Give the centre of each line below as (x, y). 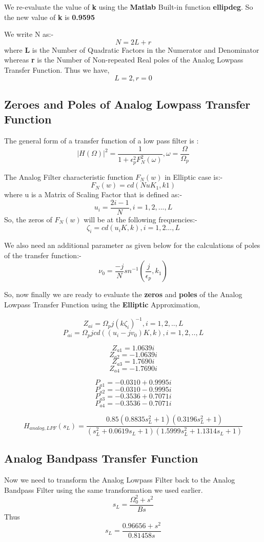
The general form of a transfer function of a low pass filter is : (101, 141)
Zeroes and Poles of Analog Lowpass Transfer (127, 104)
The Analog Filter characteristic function (69, 176)
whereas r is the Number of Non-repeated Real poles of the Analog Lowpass (124, 60)
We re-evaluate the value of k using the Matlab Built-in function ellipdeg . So (129, 7)
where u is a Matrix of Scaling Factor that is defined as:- (93, 194)
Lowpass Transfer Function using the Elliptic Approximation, (102, 305)
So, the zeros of (28, 219)
